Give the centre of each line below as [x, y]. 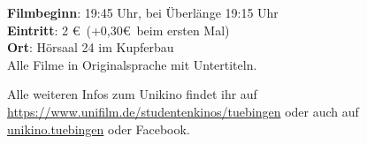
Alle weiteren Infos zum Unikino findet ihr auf [132, 94]
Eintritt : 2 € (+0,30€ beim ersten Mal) [119, 30]
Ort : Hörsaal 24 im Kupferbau [91, 47]
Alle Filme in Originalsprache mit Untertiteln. [132, 64]
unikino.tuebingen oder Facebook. [99, 129]
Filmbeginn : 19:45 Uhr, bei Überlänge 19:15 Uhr [143, 12]
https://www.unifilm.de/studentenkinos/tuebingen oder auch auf [183, 111]
